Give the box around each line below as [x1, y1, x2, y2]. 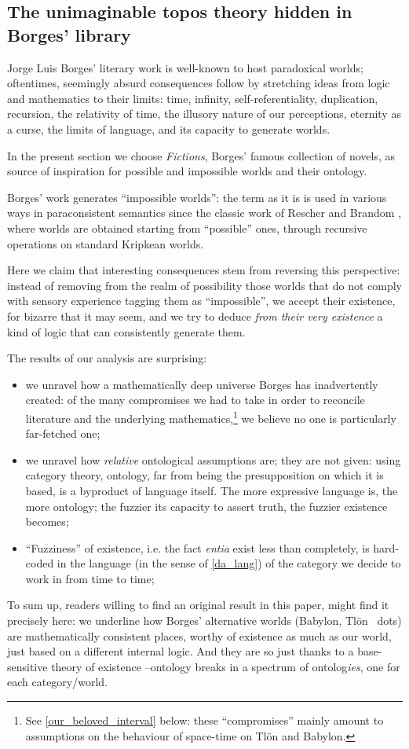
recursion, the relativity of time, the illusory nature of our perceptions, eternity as [7, 105, 401, 122]
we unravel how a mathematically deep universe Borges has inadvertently [25, 376, 378, 392]
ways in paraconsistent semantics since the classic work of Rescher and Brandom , [7, 204, 402, 221]
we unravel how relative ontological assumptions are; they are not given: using [25, 451, 401, 468]
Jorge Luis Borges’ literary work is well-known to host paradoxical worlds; [7, 59, 363, 75]
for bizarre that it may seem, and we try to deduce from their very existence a [7, 307, 383, 324]
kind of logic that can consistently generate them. [7, 323, 246, 340]
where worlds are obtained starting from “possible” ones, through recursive [7, 219, 367, 236]
